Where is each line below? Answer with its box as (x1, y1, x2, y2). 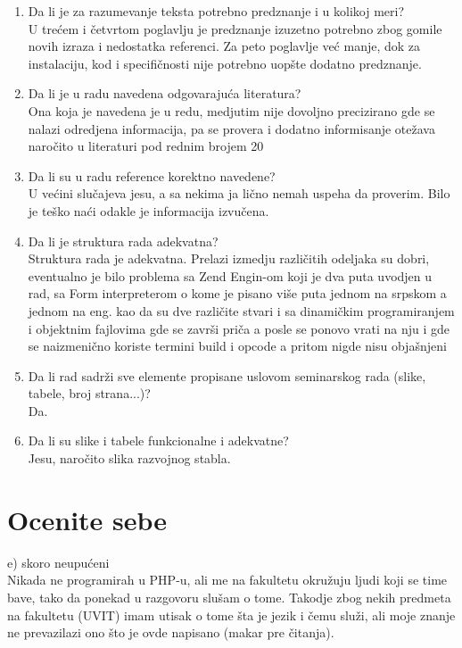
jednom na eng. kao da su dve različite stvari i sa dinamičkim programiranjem (28, 301, 455, 320)
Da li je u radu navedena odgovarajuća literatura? (28, 84, 301, 103)
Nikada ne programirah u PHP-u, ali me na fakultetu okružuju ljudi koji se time (7, 570, 448, 589)
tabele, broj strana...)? (28, 384, 151, 403)
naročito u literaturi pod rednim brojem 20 (28, 137, 264, 155)
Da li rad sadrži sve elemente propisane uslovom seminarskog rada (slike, (28, 366, 426, 385)
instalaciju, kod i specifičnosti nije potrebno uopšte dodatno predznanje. (28, 54, 422, 72)
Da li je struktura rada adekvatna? (28, 231, 219, 250)
